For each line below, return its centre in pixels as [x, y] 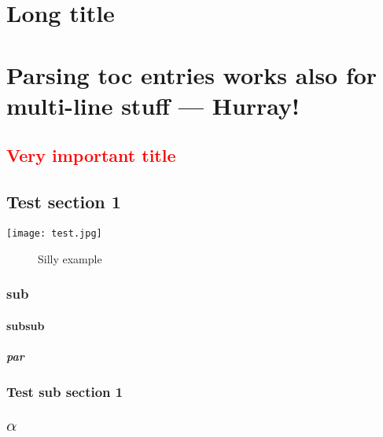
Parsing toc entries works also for [192, 74]
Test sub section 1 [65, 391]
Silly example [70, 258]
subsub [26, 325]
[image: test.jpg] [54, 233]
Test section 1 [64, 202]
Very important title [91, 155]
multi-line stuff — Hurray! [153, 105]
